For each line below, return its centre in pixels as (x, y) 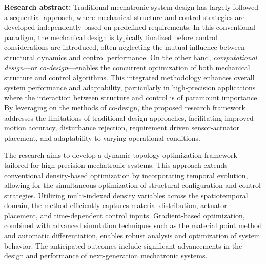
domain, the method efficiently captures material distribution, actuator (116, 205)
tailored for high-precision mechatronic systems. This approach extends (116, 165)
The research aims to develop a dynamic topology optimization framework (121, 155)
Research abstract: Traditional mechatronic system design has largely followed (131, 7)
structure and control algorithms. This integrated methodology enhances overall (129, 77)
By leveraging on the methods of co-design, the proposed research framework (125, 107)
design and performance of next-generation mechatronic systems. (106, 256)
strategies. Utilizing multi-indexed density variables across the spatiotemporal (126, 195)
